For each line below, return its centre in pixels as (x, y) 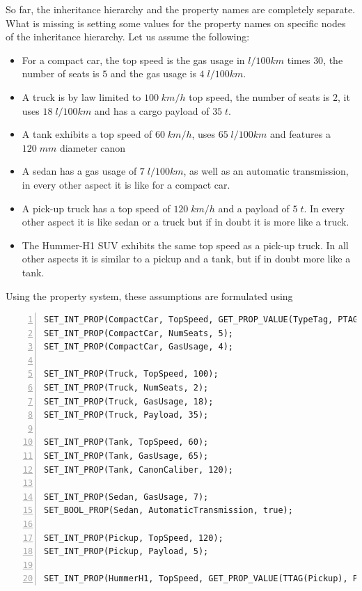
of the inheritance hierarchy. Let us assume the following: (128, 37)
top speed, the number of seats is (259, 96)
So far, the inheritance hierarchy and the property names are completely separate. (181, 9)
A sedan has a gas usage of (79, 171)
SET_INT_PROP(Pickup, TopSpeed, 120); (134, 538)
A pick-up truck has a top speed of (96, 208)
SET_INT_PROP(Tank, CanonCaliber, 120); (139, 470)
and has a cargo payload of (152, 110)
